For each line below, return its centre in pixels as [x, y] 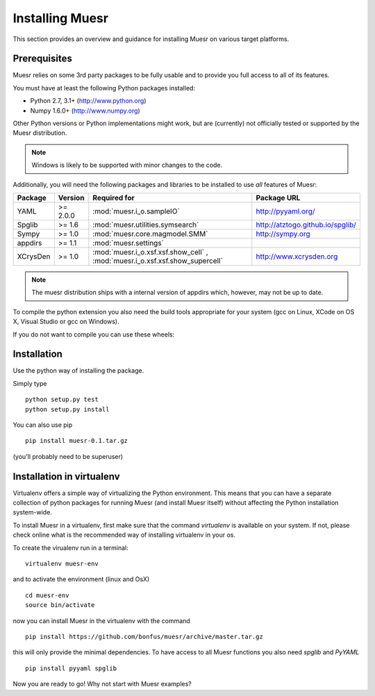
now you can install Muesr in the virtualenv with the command [101, 621]
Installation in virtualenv [67, 476]
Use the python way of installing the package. [78, 371]
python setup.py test [62, 399]
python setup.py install [67, 409]
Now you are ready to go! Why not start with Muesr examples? [102, 684]
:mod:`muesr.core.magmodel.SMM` [150, 234]
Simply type [30, 383]
